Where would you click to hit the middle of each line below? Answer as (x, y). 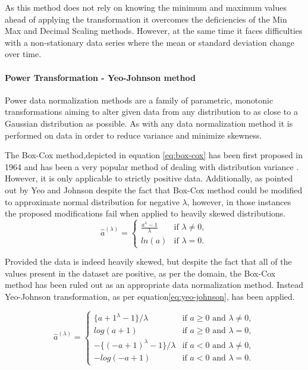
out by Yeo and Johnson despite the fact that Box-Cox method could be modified (154, 189)
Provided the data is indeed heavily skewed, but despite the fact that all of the (148, 261)
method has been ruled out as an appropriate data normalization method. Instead (154, 285)
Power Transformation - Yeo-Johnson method (100, 77)
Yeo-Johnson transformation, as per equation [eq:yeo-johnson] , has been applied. (150, 296)
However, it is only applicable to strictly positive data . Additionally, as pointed (149, 178)
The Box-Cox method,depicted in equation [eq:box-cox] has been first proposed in (154, 155)
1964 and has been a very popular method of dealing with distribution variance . (152, 166)
